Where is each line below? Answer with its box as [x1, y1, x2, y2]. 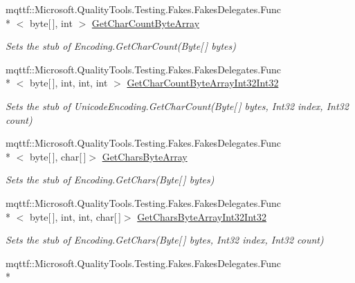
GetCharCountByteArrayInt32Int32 [127, 75, 279, 90]
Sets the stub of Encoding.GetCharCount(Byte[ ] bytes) [6, 39, 236, 53]
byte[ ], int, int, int [29, 75, 108, 90]
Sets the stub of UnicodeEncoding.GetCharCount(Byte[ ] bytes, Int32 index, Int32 [6, 98, 349, 113]
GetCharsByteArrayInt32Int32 [137, 209, 267, 223]
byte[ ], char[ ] [29, 149, 87, 163]
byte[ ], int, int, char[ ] [29, 209, 121, 223]
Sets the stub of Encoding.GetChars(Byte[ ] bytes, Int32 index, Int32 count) [6, 232, 324, 247]
